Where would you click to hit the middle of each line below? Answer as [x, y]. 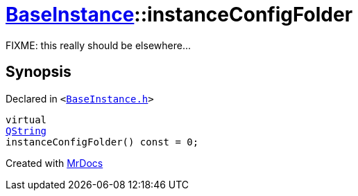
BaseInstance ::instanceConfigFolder [179, 15]
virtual [26, 119]
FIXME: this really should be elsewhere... [98, 45]
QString [26, 131]
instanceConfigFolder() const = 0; [102, 142]
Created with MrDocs [54, 163]
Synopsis [39, 72]
